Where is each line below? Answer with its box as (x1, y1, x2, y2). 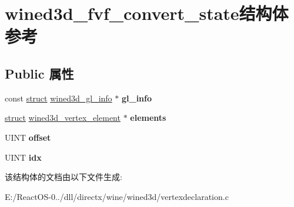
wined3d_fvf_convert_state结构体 (5, 1, 289, 25)
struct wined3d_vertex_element (5, 111, 121, 124)
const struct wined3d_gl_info (5, 91, 112, 104)
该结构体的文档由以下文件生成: (5, 171, 122, 183)
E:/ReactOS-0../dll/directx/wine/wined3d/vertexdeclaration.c (5, 190, 229, 202)
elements (130, 111, 166, 124)
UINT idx (5, 151, 42, 163)
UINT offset (5, 131, 51, 143)
